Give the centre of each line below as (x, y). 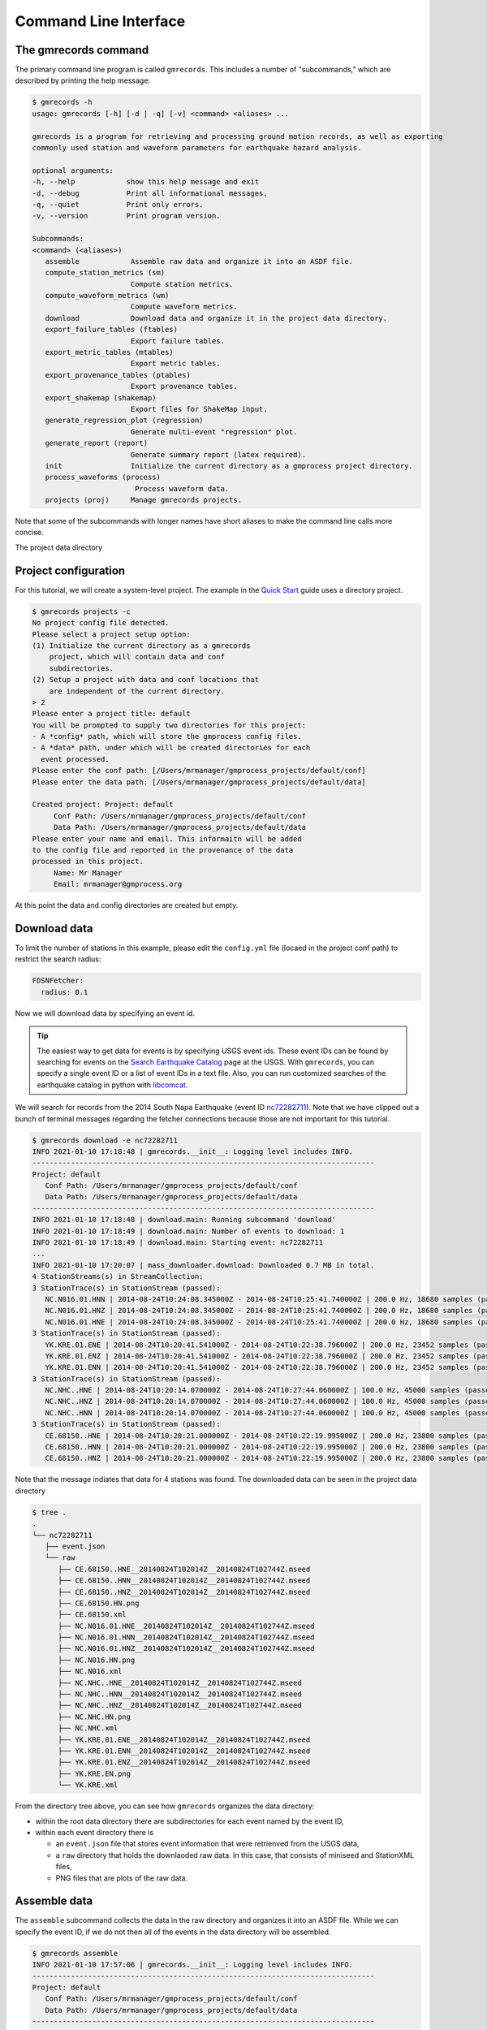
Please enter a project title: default (111, 714)
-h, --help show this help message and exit (146, 182)
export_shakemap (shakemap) (101, 397)
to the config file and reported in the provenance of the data (163, 850)
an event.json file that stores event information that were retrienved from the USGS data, (208, 1844)
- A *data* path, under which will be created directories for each (171, 748)
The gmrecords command (82, 50)
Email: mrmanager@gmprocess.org (118, 884)
